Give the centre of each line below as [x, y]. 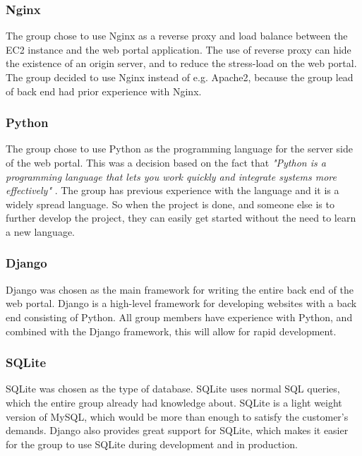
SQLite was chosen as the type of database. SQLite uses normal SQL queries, [173, 389]
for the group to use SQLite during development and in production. [152, 444]
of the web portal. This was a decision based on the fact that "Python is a [166, 162]
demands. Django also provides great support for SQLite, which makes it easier [177, 430]
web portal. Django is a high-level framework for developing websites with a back [181, 303]
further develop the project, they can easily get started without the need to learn [181, 218]
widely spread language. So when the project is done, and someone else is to [170, 204]
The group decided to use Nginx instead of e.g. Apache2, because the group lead [180, 77]
